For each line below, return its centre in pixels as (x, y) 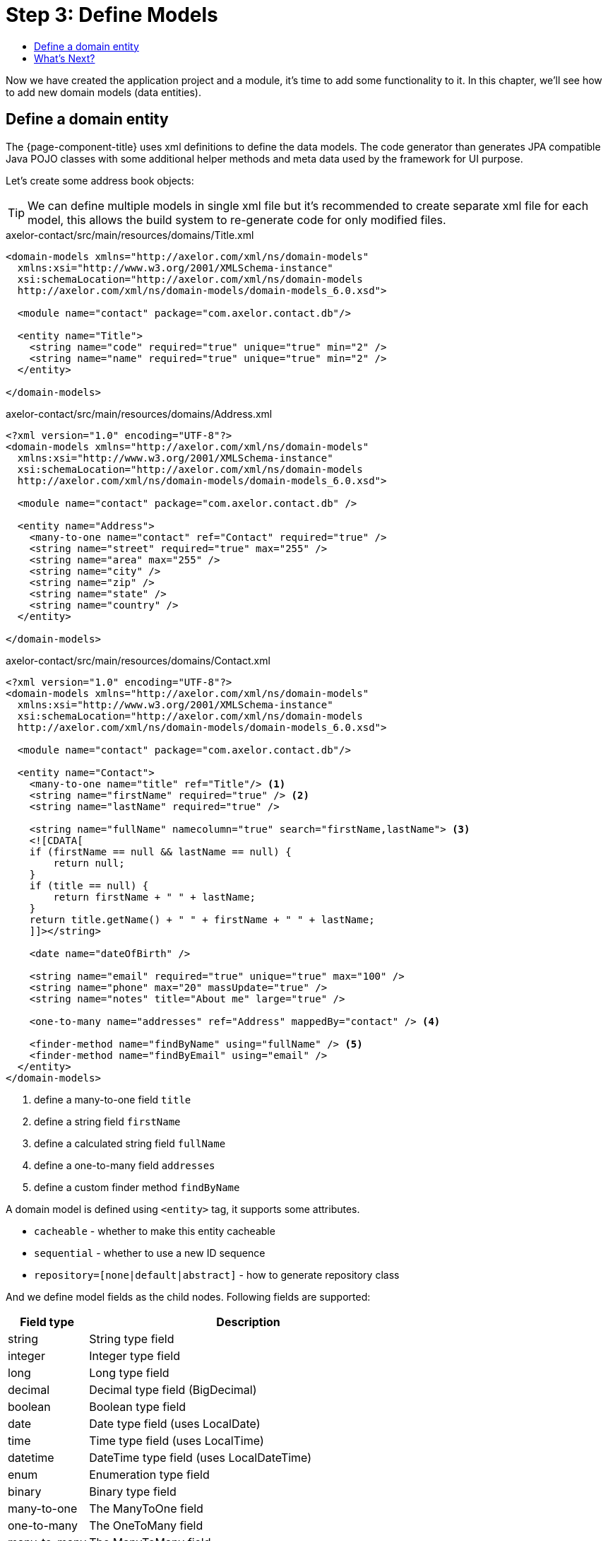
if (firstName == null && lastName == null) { (160, 851)
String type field (132, 1338)
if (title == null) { (89, 885)
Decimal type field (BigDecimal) (173, 1389)
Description (248, 1322)
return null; (89, 863)
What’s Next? (65, 58)
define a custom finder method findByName (137, 1187)
